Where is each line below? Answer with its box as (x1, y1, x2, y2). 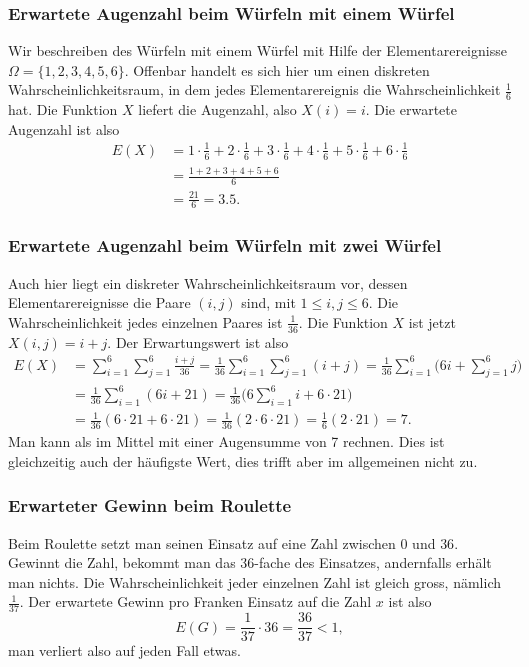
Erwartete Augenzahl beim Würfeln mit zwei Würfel (8, 233, 442, 258)
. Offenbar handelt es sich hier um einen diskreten (124, 59, 430, 80)
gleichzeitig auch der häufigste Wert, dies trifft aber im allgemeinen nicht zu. (8, 450, 478, 471)
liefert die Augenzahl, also (138, 99, 297, 120)
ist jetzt (408, 311, 456, 332)
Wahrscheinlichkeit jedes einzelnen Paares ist (8, 311, 283, 332)
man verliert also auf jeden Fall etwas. (8, 640, 241, 661)
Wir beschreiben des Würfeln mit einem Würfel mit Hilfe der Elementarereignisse (8, 40, 507, 61)
